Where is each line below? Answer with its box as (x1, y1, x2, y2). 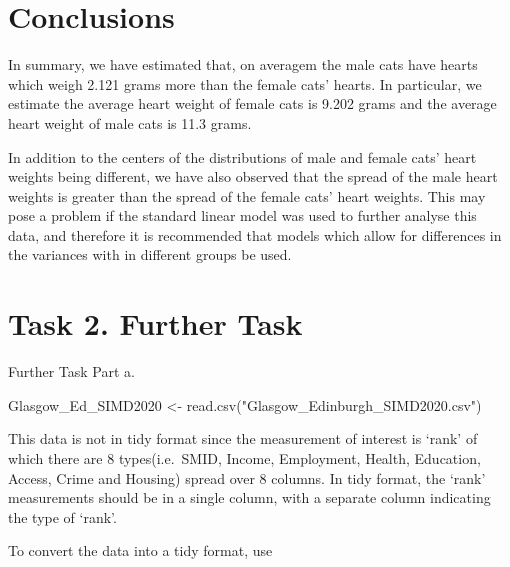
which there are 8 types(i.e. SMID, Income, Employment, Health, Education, (8, 447, 481, 468)
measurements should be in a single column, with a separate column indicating (8, 487, 491, 508)
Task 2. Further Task (8, 303, 303, 344)
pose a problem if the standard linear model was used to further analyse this (8, 205, 477, 226)
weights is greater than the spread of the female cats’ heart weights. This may (8, 185, 486, 206)
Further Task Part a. (8, 361, 135, 382)
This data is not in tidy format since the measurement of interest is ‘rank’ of (8, 428, 478, 449)
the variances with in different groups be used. (8, 244, 292, 265)
